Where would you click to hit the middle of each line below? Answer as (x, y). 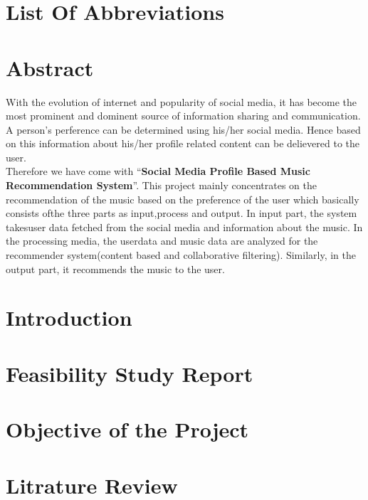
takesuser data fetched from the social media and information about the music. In (184, 227)
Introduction (69, 318)
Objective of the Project (127, 429)
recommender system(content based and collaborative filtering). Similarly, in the (181, 255)
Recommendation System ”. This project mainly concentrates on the (161, 185)
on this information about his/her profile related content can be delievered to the (183, 143)
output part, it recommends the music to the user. (115, 268)
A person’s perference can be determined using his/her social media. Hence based (183, 129)
